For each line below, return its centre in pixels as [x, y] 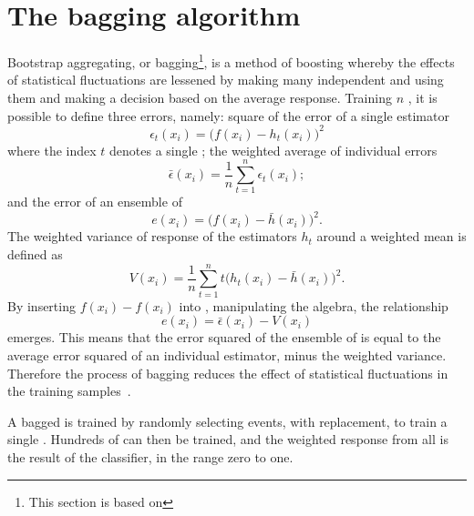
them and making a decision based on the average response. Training [200, 97]
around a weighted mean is [392, 236]
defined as [35, 254]
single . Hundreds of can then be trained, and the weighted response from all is [228, 439]
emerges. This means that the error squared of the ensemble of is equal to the [224, 337]
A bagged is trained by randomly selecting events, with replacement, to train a [227, 421]
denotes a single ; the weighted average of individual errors [273, 150]
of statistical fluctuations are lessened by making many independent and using [226, 80]
